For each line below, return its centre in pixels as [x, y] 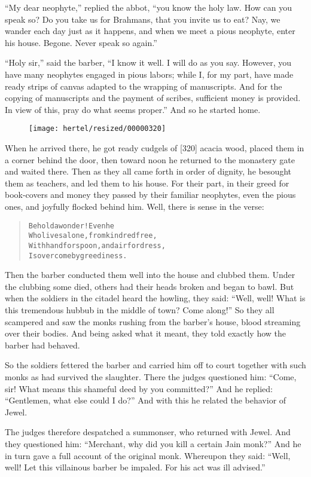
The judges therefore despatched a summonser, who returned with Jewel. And [148, 432]
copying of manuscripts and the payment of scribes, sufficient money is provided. [153, 98]
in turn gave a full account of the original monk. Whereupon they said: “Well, [148, 455]
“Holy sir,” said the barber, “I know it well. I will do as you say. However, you [148, 62]
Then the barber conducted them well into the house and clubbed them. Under [150, 275]
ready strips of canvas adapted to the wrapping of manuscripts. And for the [144, 86]
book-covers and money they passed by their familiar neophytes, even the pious [150, 195]
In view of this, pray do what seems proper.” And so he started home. [133, 109]
